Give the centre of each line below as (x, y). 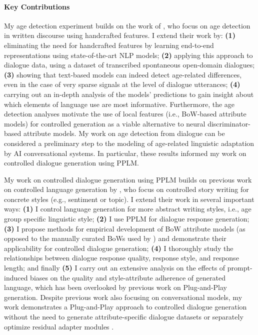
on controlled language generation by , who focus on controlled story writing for (126, 189)
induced (16, 277)
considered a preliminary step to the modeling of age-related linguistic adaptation (129, 143)
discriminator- (229, 123)
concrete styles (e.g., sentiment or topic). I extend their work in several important (129, 199)
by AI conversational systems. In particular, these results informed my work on (125, 153)
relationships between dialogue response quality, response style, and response (121, 258)
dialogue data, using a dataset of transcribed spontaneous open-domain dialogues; (129, 65)
